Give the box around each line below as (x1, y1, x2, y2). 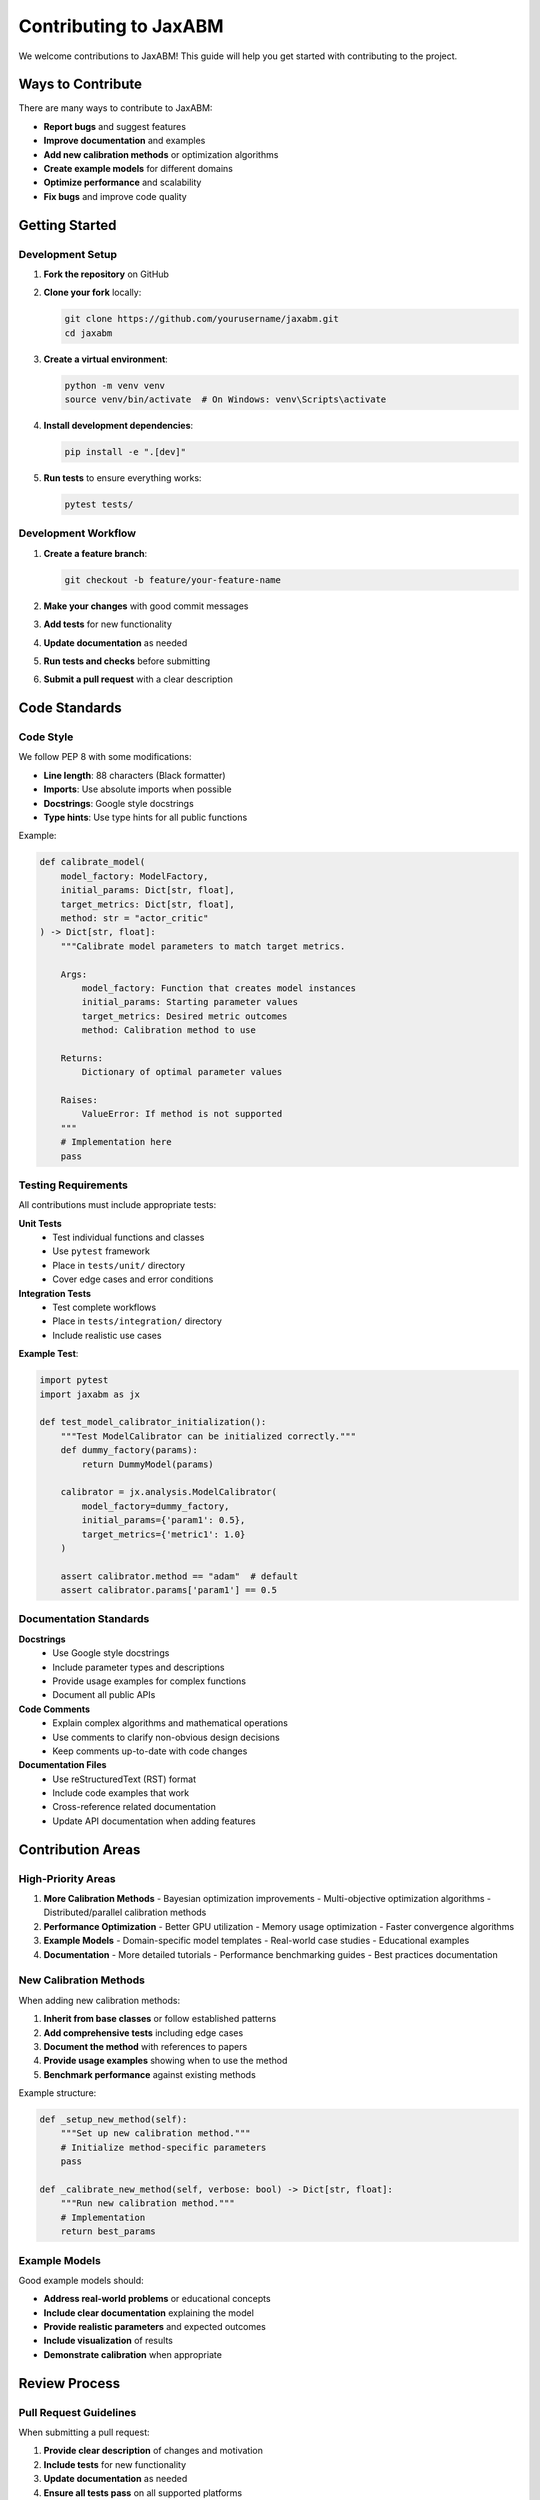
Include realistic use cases (52, 1329, 162, 1341)
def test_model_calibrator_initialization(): (39, 1416, 267, 1428)
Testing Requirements (18, 1178, 129, 1192)
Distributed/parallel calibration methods (43, 1906, 207, 1919)
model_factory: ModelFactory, (60, 870, 209, 882)
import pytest (39, 1375, 109, 1386)
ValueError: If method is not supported (81, 1108, 283, 1120)
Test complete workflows (52, 1301, 157, 1314)
